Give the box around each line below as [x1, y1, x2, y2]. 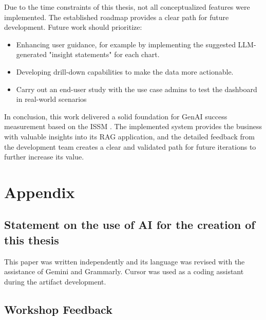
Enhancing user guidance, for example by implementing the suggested [16, 39, 236, 49]
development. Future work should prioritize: [4, 22, 142, 32]
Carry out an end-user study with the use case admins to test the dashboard [16, 83, 257, 94]
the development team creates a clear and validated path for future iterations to [4, 141, 256, 152]
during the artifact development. [4, 276, 106, 287]
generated [16, 49, 47, 60]
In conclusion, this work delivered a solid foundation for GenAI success [4, 111, 227, 121]
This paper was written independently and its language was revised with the [4, 256, 245, 266]
